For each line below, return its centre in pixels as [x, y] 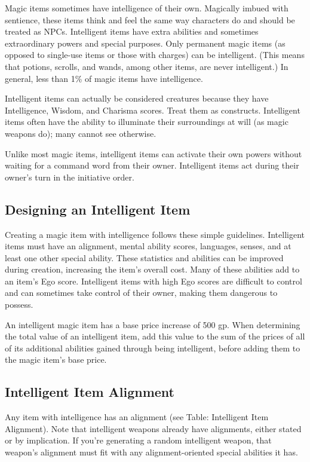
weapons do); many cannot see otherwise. [81, 133]
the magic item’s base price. [56, 359]
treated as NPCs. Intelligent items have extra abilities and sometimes [132, 31]
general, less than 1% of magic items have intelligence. [104, 78]
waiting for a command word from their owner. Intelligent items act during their [152, 165]
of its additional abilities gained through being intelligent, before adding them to [153, 348]
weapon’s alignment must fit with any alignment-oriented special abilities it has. [151, 452]
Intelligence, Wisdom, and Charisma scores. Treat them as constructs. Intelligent [153, 110]
